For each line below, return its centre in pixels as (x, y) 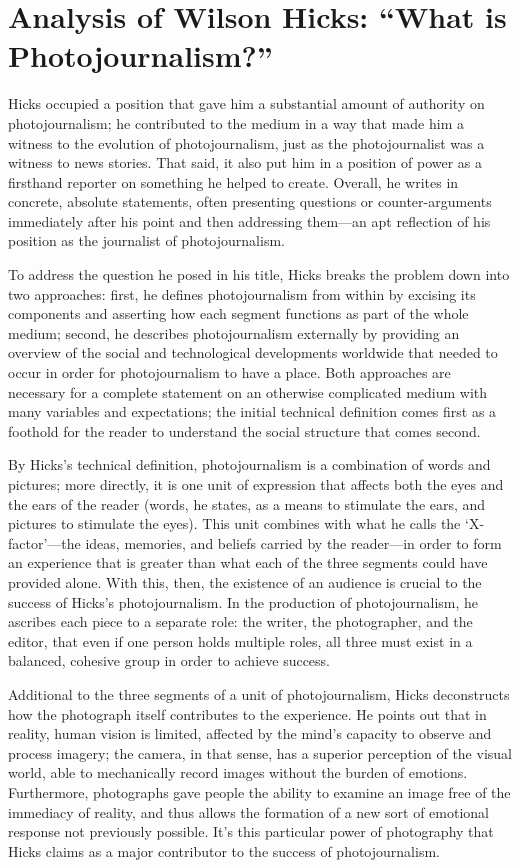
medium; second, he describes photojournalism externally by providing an (234, 332)
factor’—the (44, 542)
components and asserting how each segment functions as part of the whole (238, 313)
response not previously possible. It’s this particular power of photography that (251, 831)
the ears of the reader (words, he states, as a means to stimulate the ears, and (247, 503)
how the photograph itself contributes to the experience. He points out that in (247, 713)
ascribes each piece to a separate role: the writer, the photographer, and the (240, 621)
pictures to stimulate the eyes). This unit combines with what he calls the (234, 523)
